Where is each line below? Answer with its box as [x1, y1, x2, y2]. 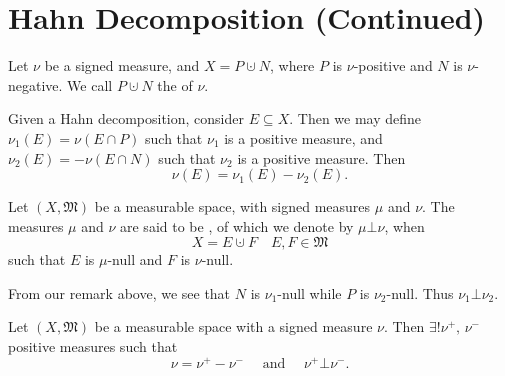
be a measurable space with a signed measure [94, 316, 373, 337]
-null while [277, 282, 342, 303]
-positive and [353, 55, 433, 76]
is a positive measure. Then [237, 147, 406, 168]
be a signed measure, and [44, 55, 200, 76]
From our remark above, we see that [8, 282, 231, 303]
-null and [107, 249, 163, 270]
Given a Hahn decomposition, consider [8, 108, 244, 129]
